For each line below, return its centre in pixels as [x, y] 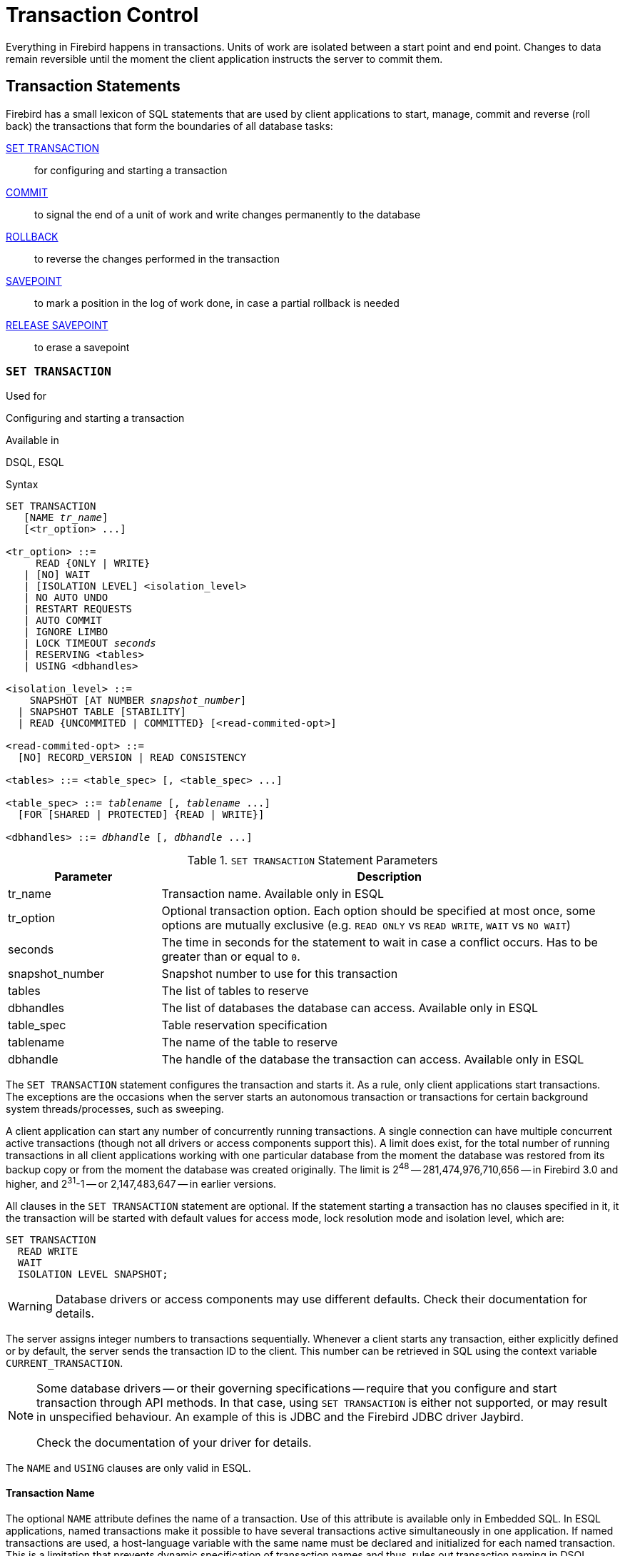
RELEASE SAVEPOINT [57, 325]
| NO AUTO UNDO [66, 598]
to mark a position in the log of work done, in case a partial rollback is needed [217, 303]
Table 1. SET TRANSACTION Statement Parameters [312, 860]
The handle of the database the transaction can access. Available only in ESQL [373, 1060]
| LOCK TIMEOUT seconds [90, 643]
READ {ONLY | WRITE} [93, 564]
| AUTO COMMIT [63, 621]
